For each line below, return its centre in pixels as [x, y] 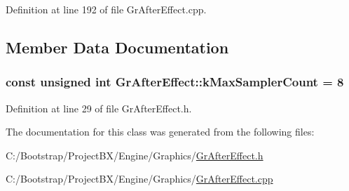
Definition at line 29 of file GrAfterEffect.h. [99, 108]
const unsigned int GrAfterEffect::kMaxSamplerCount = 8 [175, 82]
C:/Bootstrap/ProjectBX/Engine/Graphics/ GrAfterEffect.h [135, 155]
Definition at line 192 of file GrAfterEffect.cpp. [106, 9]
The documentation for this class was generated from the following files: [160, 132]
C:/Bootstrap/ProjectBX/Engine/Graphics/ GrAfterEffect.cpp [139, 179]
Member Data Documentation [117, 47]
